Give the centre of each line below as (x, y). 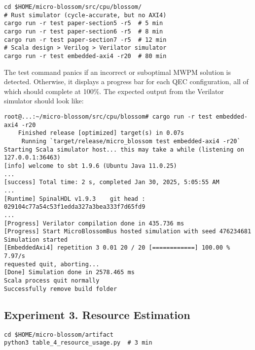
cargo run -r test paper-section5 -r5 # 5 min (84, 23)
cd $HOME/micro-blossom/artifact (59, 334)
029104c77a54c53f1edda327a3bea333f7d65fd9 (75, 207)
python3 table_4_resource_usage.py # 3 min (78, 343)
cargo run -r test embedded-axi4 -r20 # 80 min (85, 56)
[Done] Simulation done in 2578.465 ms (69, 272)
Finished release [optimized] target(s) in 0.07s (101, 133)
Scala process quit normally (52, 281)
